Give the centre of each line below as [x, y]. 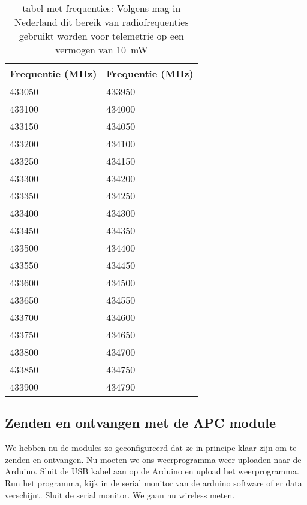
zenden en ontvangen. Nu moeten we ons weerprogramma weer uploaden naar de [153, 459]
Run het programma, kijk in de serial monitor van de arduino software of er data [153, 483]
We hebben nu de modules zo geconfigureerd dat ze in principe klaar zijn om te [151, 448]
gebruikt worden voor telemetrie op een [101, 36]
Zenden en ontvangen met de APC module [140, 423]
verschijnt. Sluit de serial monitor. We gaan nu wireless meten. [120, 495]
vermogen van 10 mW [102, 49]
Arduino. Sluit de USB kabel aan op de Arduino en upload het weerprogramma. [152, 471]
